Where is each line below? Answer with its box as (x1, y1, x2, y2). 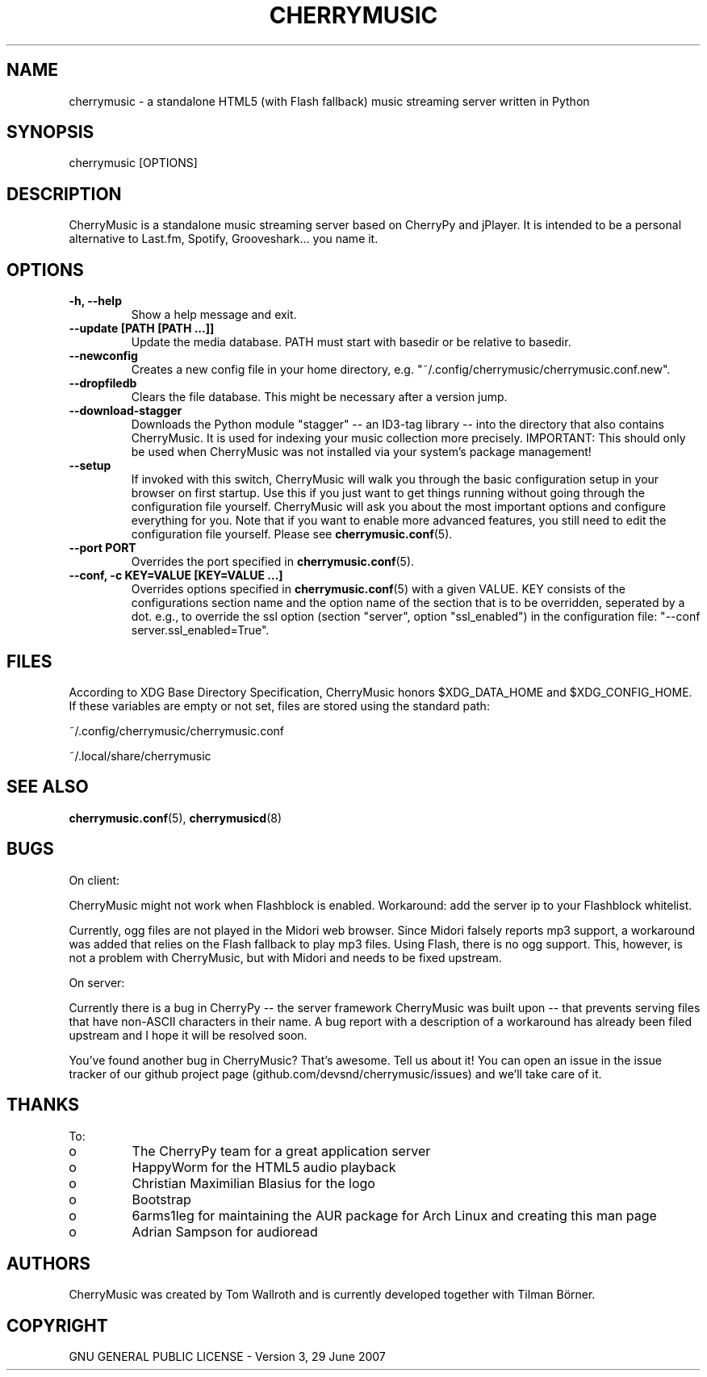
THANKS (6, 1094, 80, 1115)
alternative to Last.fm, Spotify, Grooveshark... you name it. (69, 232, 379, 246)
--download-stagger (69, 404, 182, 418)
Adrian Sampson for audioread (132, 1223, 318, 1240)
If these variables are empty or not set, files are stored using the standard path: (69, 698, 490, 713)
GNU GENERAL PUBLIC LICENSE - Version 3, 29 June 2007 (69, 1350, 386, 1364)
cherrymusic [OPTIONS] (69, 156, 198, 170)
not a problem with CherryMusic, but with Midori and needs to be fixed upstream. (69, 950, 502, 965)
